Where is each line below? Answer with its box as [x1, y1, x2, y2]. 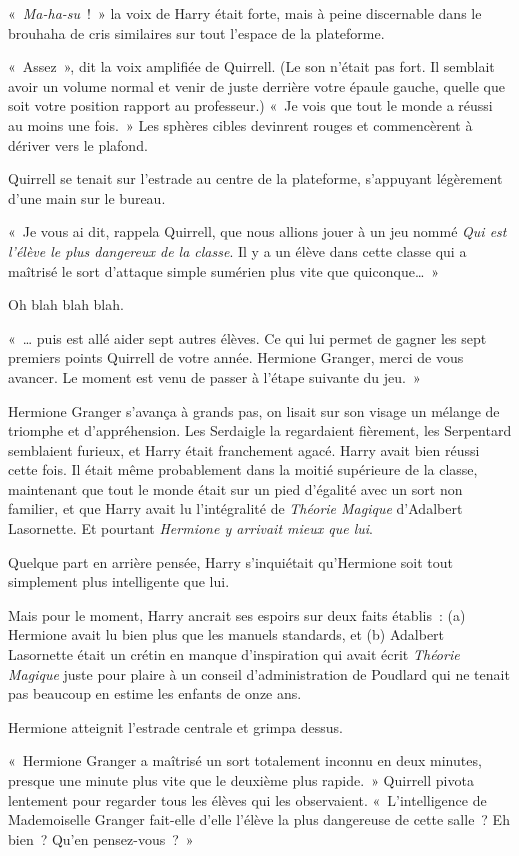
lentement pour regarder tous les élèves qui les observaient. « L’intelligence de [8, 789, 487, 810]
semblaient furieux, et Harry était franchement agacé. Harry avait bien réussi [8, 439, 480, 460]
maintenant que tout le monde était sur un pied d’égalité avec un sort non [8, 478, 463, 499]
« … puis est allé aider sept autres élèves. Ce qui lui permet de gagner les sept [8, 327, 487, 348]
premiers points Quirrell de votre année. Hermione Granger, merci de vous [8, 347, 464, 368]
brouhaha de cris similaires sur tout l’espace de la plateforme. [8, 22, 385, 43]
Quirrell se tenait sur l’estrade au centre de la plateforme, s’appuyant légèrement [8, 168, 503, 189]
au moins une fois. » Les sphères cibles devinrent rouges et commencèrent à [8, 114, 473, 135]
